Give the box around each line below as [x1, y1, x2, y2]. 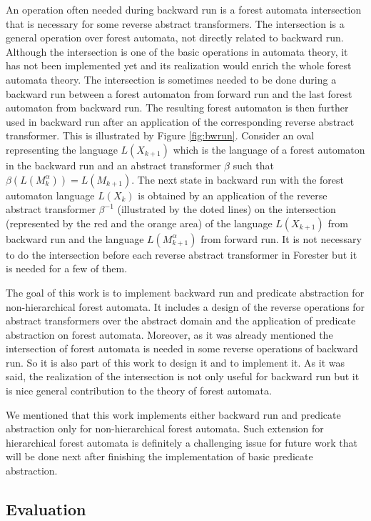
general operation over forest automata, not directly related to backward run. [6, 30, 344, 45]
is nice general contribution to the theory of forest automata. [6, 383, 272, 398]
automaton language [6, 187, 95, 202]
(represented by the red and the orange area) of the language [6, 215, 273, 230]
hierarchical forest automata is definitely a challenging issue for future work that [6, 435, 357, 450]
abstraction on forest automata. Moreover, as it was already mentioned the [6, 327, 333, 342]
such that [233, 157, 274, 172]
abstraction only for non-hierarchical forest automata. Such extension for [6, 421, 324, 436]
